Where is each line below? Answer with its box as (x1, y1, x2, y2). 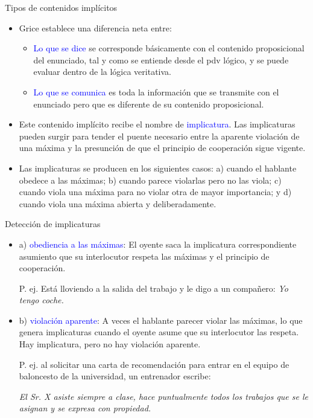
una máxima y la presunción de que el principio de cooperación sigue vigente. (19, 141, 306, 154)
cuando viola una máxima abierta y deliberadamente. (19, 197, 217, 210)
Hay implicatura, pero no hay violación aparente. (19, 338, 201, 350)
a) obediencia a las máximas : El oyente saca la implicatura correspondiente (19, 237, 297, 250)
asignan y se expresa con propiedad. (19, 402, 151, 414)
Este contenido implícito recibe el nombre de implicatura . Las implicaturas (19, 118, 296, 130)
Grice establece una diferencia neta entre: (19, 21, 172, 34)
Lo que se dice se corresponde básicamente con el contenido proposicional (33, 42, 305, 54)
